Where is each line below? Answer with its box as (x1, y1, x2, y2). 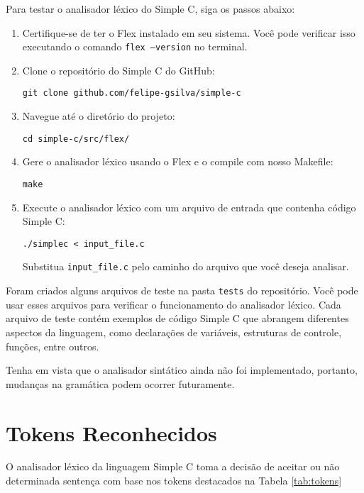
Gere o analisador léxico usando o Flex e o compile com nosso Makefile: (22, 154, 333, 169)
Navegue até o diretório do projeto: (22, 109, 175, 123)
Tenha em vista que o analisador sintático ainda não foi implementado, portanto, (6, 362, 358, 377)
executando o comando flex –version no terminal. (22, 39, 248, 54)
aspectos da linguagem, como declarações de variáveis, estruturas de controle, (6, 324, 342, 339)
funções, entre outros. (6, 338, 99, 353)
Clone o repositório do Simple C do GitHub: (22, 62, 215, 77)
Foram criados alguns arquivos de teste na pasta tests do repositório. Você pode (6, 283, 358, 298)
